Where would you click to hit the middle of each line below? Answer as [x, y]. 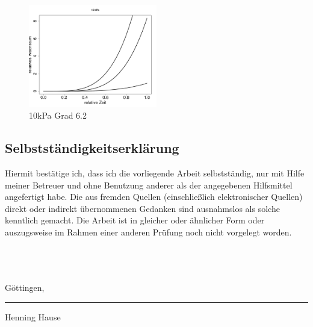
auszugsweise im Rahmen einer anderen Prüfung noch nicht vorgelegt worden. [148, 232]
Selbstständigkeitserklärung [92, 148]
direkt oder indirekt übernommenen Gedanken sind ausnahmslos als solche [142, 208]
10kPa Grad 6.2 [58, 115]
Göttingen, [25, 288]
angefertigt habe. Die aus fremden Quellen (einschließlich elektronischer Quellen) [154, 197]
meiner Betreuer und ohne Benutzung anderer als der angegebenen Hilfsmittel [149, 185]
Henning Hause [33, 316]
